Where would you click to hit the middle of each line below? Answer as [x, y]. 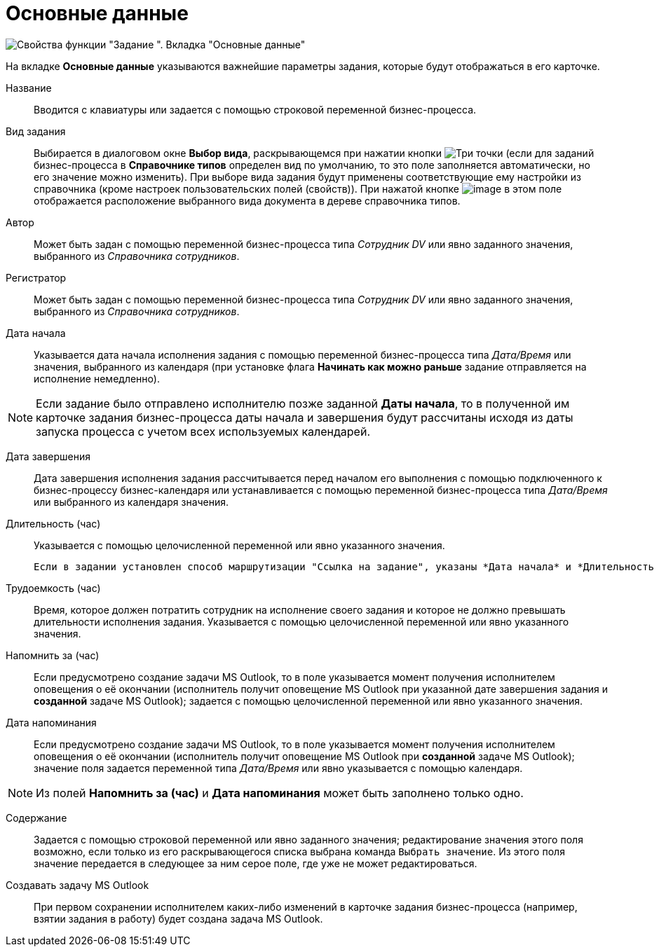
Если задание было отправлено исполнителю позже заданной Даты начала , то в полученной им [303, 403]
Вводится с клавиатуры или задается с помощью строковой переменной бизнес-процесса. [255, 109]
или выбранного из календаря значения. [131, 502]
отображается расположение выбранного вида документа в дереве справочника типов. [247, 200]
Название [29, 88]
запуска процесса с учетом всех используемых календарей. [203, 431]
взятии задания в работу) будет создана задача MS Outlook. [178, 918]
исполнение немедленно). [97, 378]
